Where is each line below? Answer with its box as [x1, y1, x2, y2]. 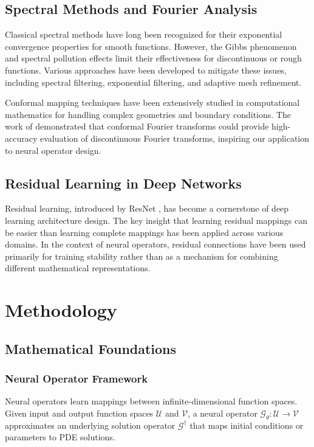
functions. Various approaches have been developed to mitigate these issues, [5, 63, 287, 76]
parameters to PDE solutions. [5, 431, 115, 443]
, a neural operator [188, 406, 258, 419]
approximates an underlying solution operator [5, 418, 176, 431]
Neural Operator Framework [5, 370, 148, 386]
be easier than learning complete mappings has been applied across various [5, 226, 284, 238]
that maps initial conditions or [189, 418, 304, 431]
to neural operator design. [5, 144, 101, 156]
